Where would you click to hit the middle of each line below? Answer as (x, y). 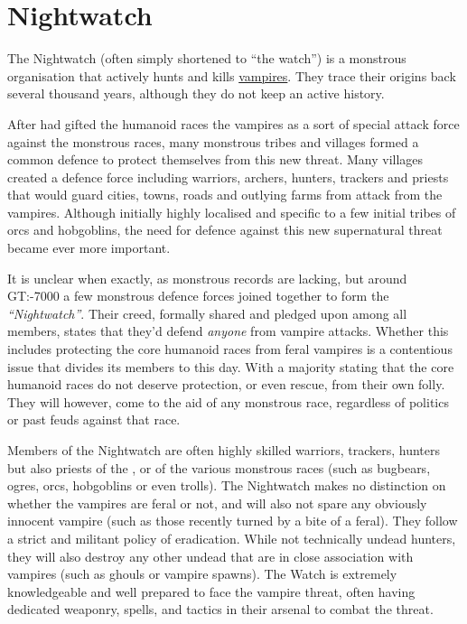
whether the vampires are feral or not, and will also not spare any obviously (217, 503)
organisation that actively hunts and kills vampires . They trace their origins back (232, 75)
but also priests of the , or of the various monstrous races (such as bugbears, (219, 467)
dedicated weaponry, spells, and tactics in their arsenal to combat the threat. (220, 609)
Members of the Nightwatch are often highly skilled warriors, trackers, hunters (224, 450)
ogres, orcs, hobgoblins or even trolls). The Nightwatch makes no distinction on (227, 485)
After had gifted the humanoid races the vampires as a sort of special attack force (233, 123)
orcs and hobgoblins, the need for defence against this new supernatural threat (225, 230)
